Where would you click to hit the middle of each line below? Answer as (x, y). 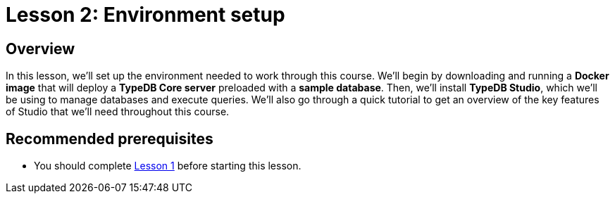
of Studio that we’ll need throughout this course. (118, 112)
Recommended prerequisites (110, 139)
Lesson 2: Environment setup (145, 15)
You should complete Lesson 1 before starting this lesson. (168, 166)
